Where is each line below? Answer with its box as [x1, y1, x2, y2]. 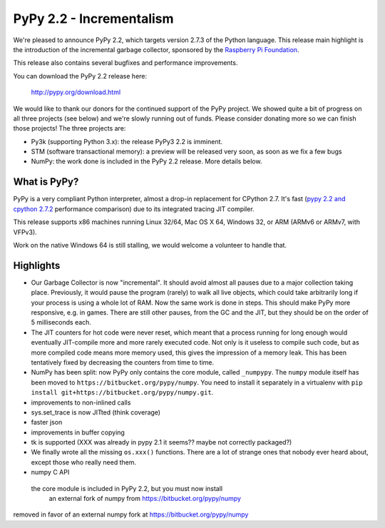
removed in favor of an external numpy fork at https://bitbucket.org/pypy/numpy [13, 510, 249, 519]
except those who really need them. [31, 457, 137, 467]
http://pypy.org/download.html [31, 88, 121, 96]
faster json [31, 418, 63, 427]
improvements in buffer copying [31, 428, 125, 437]
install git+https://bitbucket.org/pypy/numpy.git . [31, 388, 214, 397]
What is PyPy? [13, 176, 79, 188]
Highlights [13, 259, 61, 271]
